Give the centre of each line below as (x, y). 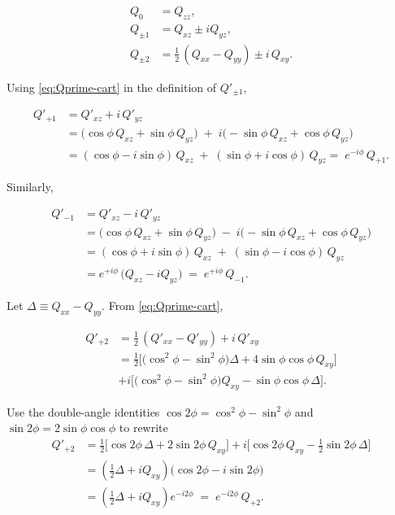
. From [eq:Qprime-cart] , (163, 306)
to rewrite (143, 428)
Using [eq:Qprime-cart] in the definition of (112, 87)
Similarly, (30, 186)
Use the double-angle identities (83, 411)
